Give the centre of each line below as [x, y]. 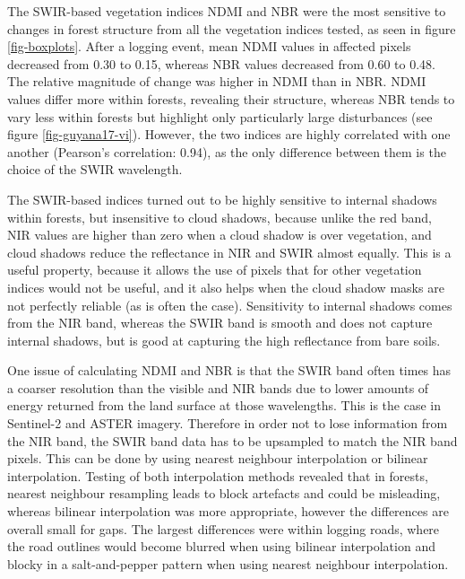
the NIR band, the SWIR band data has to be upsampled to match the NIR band [232, 440]
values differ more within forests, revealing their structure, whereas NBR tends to [231, 98]
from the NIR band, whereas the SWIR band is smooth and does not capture [220, 323]
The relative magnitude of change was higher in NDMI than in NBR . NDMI [217, 81]
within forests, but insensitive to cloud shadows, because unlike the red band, [220, 217]
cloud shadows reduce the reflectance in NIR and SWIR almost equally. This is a [229, 252]
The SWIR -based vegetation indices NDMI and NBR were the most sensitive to [227, 11]
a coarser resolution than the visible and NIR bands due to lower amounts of [218, 387]
